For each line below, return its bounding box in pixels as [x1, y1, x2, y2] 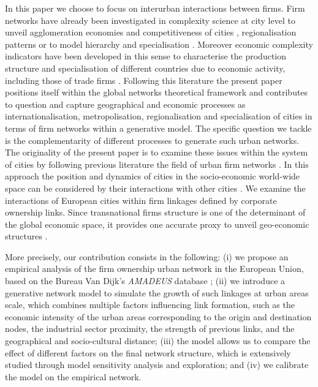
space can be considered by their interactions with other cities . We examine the [5, 181, 306, 194]
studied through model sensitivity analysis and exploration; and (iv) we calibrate [5, 358, 309, 371]
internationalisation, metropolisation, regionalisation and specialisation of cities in [5, 110, 312, 122]
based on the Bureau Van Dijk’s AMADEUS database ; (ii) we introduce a [5, 274, 286, 287]
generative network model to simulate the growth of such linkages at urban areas [5, 286, 309, 299]
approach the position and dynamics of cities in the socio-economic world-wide [5, 170, 300, 182]
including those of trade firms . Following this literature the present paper [5, 73, 282, 86]
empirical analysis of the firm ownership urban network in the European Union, [5, 262, 304, 275]
